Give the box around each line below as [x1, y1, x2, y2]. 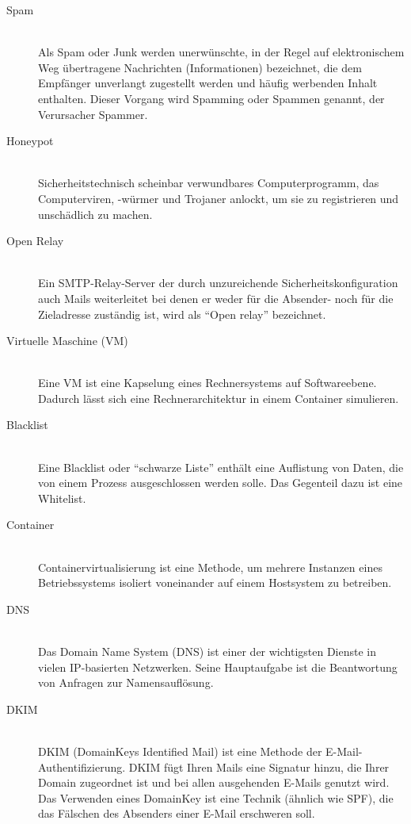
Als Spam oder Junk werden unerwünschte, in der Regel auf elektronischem [38, 44, 405, 60]
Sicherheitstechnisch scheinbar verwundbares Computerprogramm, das [38, 174, 379, 191]
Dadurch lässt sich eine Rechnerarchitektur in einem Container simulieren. [38, 389, 399, 406]
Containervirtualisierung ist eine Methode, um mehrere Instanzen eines [38, 558, 382, 575]
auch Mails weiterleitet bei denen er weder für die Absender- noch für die [38, 289, 394, 306]
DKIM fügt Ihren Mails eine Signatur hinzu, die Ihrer [128, 758, 390, 775]
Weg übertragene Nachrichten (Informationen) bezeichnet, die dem [38, 59, 362, 75]
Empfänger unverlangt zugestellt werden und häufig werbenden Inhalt [38, 75, 378, 91]
